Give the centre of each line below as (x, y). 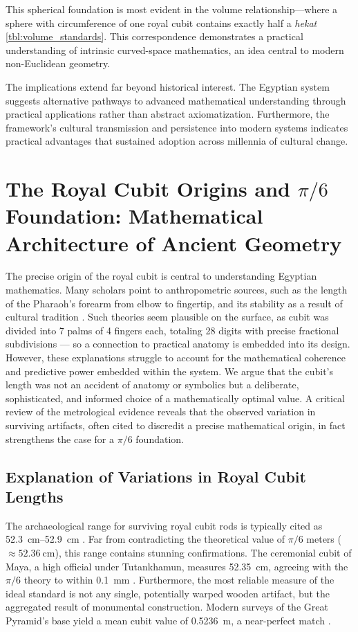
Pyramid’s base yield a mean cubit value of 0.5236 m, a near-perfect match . (168, 620)
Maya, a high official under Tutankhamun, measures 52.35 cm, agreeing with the (177, 566)
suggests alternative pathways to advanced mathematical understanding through (176, 100)
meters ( (324, 539)
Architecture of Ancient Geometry (174, 243)
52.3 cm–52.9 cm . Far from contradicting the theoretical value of (145, 539)
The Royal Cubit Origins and (148, 189)
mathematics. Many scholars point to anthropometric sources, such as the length (177, 290)
